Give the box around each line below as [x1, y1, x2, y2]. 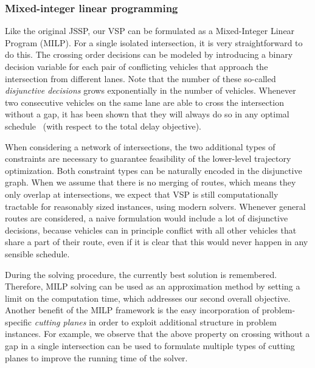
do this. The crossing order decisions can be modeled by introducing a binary [5, 48, 293, 61]
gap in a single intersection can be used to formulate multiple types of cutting [5, 339, 295, 352]
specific [5, 315, 32, 328]
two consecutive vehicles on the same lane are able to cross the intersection [5, 95, 284, 108]
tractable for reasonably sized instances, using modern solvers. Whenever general [5, 200, 306, 212]
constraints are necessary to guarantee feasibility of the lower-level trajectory [5, 152, 291, 165]
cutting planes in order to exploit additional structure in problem [34, 315, 277, 328]
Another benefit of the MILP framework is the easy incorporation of [5, 304, 260, 316]
